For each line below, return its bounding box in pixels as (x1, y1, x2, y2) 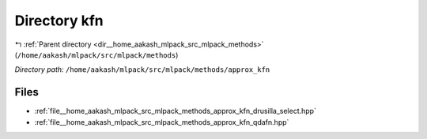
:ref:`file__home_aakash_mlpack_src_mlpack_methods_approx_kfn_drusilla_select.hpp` (34, 107, 316, 116)
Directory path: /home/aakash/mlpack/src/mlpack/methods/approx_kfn (14, 65, 270, 74)
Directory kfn (14, 12, 104, 29)
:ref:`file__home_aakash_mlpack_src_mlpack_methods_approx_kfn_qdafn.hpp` (34, 117, 289, 126)
